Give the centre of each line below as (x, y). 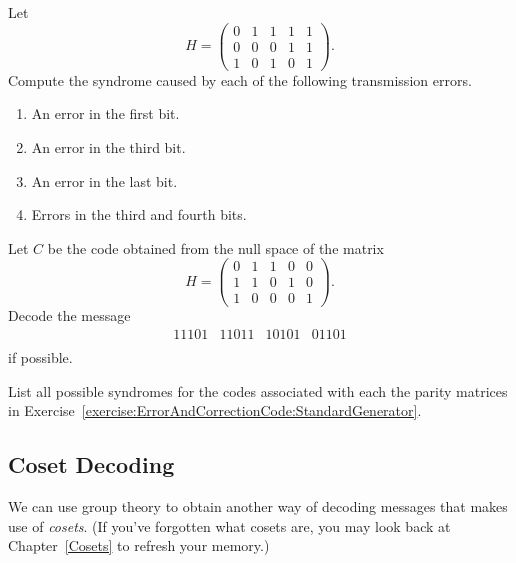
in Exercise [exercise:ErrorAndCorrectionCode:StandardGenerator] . (215, 410)
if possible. (40, 357)
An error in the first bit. (105, 113)
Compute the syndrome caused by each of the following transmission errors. (240, 79)
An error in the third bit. (108, 146)
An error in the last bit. (104, 180)
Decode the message (69, 315)
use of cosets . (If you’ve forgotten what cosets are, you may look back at (229, 525)
